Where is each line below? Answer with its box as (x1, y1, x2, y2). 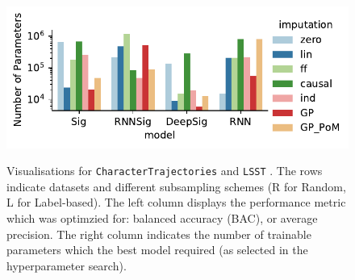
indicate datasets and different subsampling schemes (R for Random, (6, 178, 346, 194)
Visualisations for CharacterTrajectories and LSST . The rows (6, 162, 323, 179)
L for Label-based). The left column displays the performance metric (6, 194, 346, 211)
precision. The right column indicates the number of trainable (6, 225, 311, 242)
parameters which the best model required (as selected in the (6, 241, 308, 258)
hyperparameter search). (6, 257, 127, 274)
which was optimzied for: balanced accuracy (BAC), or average (6, 209, 318, 226)
